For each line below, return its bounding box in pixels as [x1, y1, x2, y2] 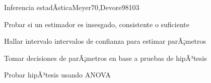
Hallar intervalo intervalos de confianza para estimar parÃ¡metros [4, 36, 206, 46]
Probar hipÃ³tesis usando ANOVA [4, 69, 111, 80]
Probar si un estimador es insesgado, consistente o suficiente [4, 19, 190, 29]
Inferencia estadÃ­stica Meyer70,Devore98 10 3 [4, 2, 139, 12]
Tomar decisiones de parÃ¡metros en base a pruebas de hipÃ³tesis [4, 52, 207, 63]
